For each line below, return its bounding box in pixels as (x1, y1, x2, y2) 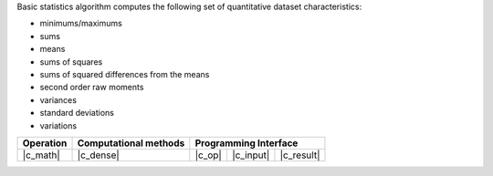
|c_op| (194, 149, 223, 161)
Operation (22, 137, 68, 150)
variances (39, 94, 78, 105)
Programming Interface (194, 137, 299, 150)
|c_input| (231, 149, 270, 161)
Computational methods (77, 137, 185, 150)
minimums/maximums (39, 18, 122, 29)
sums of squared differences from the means (39, 68, 210, 79)
